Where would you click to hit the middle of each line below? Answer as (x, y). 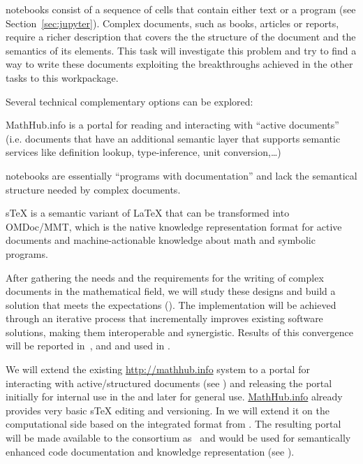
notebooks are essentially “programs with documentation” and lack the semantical (181, 175)
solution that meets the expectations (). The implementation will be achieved (171, 304)
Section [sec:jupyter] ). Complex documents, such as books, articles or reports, (172, 23)
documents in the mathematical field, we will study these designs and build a (171, 291)
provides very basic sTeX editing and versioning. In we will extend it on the (168, 410)
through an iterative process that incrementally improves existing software (164, 318)
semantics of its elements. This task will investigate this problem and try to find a (181, 50)
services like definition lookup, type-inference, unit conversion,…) (143, 152)
